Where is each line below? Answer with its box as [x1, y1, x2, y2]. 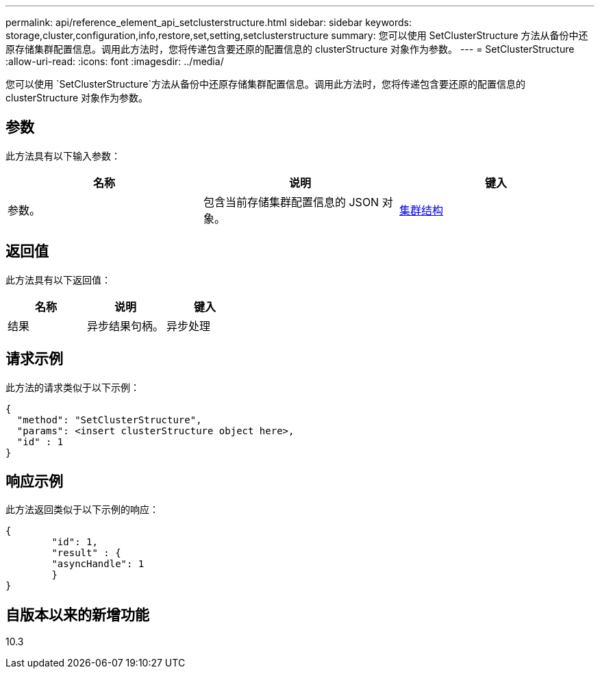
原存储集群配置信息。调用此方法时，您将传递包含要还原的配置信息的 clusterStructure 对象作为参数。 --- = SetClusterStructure [5, 43, 575, 55]
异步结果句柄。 [87, 319, 164, 333]
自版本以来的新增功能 [5, 606, 149, 623]
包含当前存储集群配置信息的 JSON [203, 195, 379, 209]
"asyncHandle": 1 [51, 558, 145, 570]
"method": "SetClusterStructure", [16, 414, 202, 425]
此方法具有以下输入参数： [5, 149, 121, 162]
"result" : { [51, 547, 121, 559]
